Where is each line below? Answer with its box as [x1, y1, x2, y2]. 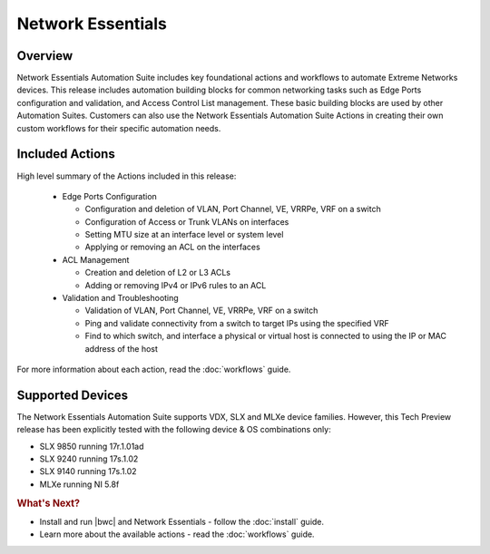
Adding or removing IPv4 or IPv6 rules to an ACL [84, 279, 267, 290]
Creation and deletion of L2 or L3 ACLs [84, 267, 231, 278]
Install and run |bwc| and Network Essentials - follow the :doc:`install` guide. [39, 516, 325, 527]
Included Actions [16, 146, 115, 162]
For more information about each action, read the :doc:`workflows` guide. [16, 364, 291, 374]
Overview [16, 48, 73, 63]
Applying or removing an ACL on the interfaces [84, 241, 260, 253]
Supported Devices [16, 387, 129, 403]
